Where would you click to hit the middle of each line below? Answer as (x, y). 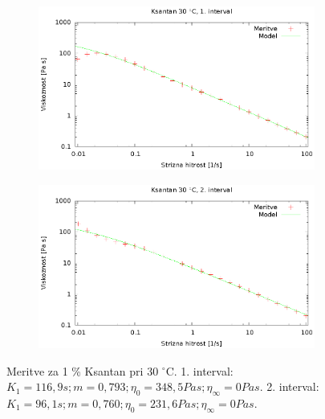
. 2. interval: (289, 386)
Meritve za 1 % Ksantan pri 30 (83, 370)
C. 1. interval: (199, 370)
